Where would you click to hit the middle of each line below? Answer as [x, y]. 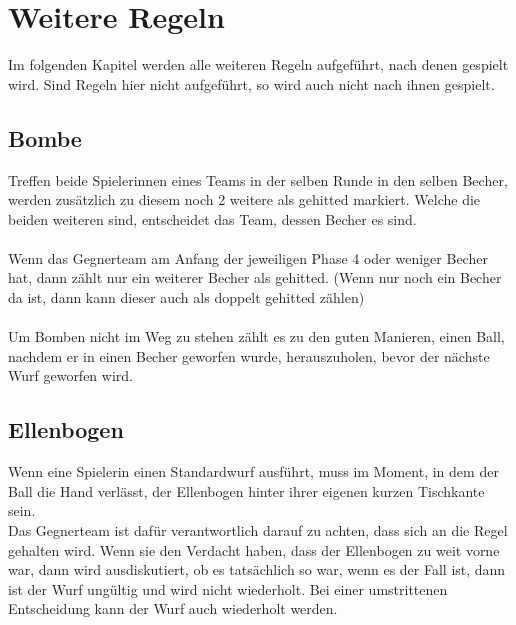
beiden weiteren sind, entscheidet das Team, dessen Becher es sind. [212, 218]
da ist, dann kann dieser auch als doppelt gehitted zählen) [186, 297]
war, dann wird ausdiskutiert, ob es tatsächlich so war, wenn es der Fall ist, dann [257, 569]
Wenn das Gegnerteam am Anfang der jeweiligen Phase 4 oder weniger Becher [248, 257]
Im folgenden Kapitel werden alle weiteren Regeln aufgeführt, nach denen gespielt [258, 64]
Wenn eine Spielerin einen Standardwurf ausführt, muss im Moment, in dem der [253, 471]
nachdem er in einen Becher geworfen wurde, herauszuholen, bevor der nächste [249, 355]
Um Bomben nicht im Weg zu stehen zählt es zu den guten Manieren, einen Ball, [256, 336]
